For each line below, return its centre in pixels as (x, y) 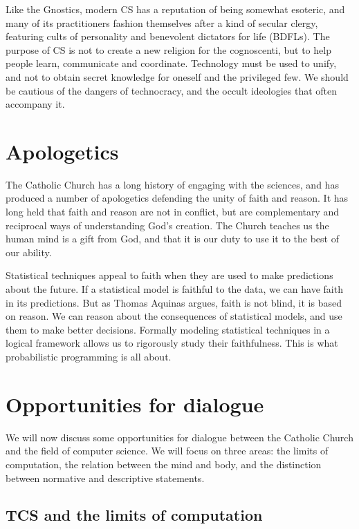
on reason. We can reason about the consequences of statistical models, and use (174, 316)
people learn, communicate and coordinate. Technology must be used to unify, (171, 63)
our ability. (29, 252)
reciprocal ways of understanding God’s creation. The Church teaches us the (167, 225)
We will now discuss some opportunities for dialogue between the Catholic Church (179, 437)
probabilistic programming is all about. (89, 356)
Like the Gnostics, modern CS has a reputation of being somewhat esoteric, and (175, 9)
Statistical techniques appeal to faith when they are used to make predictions (169, 275)
